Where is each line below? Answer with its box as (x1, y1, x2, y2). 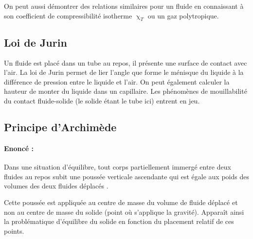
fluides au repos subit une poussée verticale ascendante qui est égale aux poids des (4, 171, 249, 181)
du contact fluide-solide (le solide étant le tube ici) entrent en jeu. (4, 95, 200, 105)
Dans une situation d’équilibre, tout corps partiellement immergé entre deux (4, 162, 231, 172)
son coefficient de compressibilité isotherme (4, 10, 132, 20)
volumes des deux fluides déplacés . (4, 181, 108, 191)
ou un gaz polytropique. (147, 10, 219, 20)
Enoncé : (4, 143, 34, 153)
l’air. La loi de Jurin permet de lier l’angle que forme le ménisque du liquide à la (4, 67, 244, 77)
